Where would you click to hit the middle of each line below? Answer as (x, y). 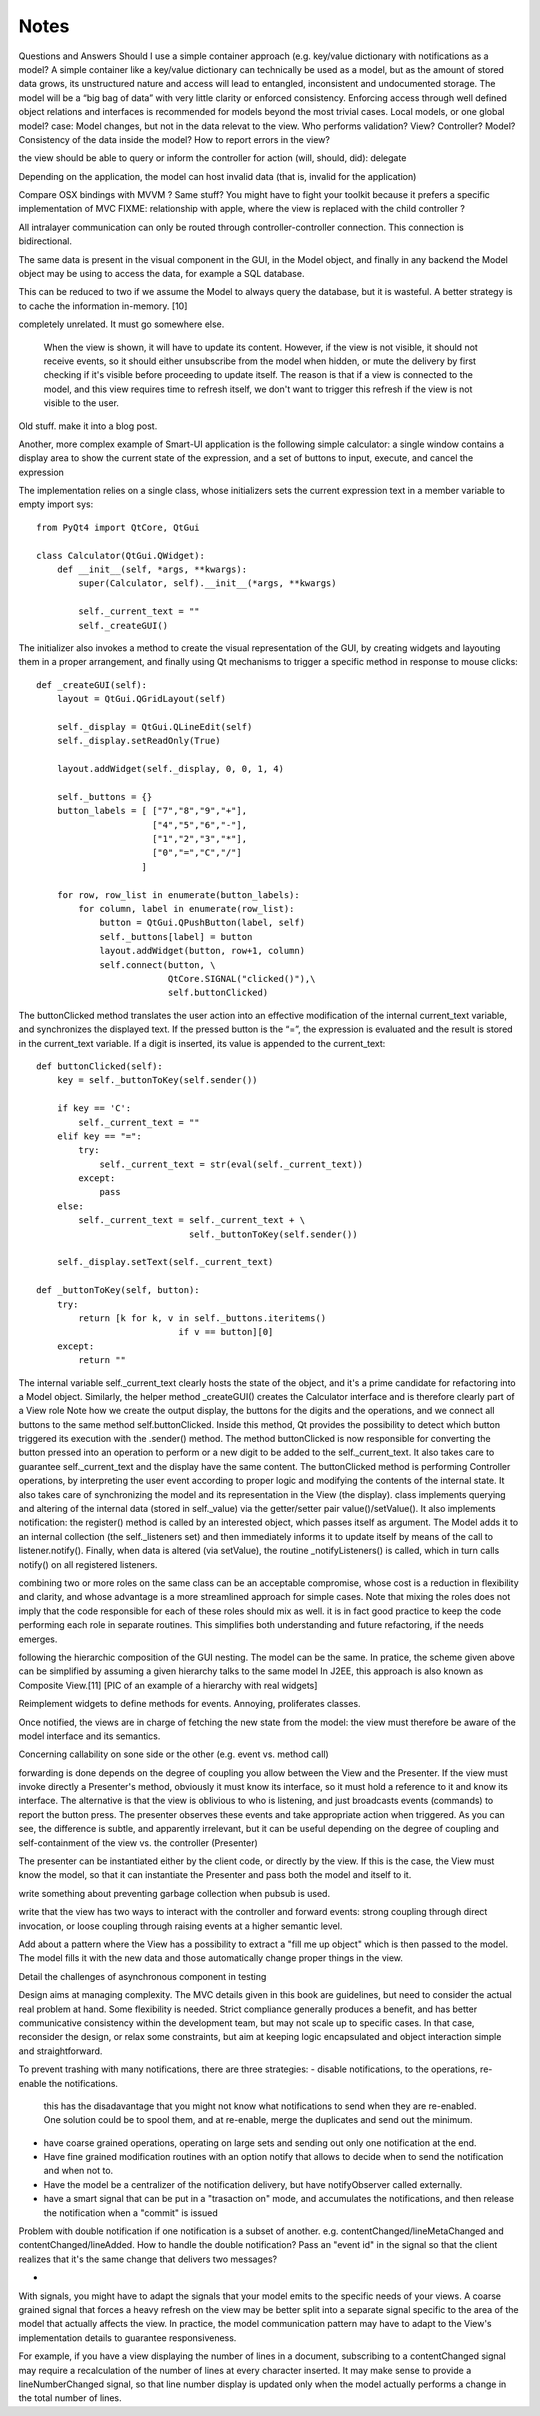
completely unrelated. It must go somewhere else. (121, 324)
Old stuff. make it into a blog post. (88, 426)
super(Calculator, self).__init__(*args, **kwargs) (207, 583)
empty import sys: (56, 504)
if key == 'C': (94, 1108)
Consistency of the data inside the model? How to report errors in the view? (174, 139)
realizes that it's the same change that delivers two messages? (148, 2259)
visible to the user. (81, 403)
